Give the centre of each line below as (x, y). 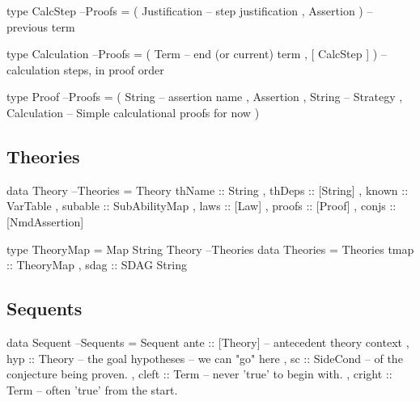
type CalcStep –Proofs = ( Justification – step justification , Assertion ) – (190, 11)
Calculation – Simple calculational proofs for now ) (133, 112)
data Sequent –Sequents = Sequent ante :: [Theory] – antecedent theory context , (208, 342)
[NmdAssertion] (45, 221)
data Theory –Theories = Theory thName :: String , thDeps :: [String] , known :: (208, 190)
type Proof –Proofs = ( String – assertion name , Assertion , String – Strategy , (205, 97)
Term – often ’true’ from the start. (92, 389)
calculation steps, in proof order (85, 69)
